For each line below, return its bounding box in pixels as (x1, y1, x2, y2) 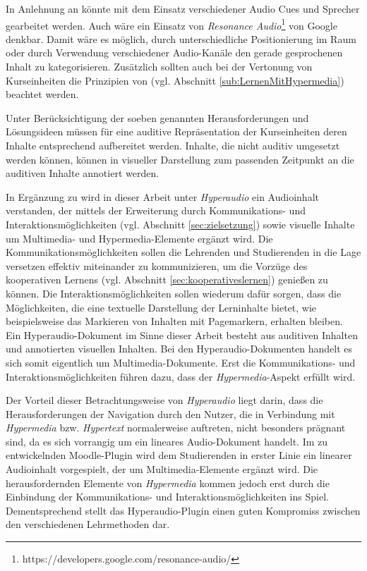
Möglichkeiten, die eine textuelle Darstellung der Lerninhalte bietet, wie (6, 300, 317, 314)
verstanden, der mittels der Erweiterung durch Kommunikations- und (6, 203, 306, 218)
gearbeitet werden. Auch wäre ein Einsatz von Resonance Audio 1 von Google (6, 16, 337, 32)
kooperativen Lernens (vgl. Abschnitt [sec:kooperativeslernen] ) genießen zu (6, 272, 328, 287)
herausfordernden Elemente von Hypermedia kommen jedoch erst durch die (6, 475, 330, 490)
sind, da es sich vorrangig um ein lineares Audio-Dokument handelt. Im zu (6, 434, 328, 448)
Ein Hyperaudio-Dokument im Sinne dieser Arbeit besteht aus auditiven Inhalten (6, 327, 358, 342)
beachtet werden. (6, 87, 79, 102)
